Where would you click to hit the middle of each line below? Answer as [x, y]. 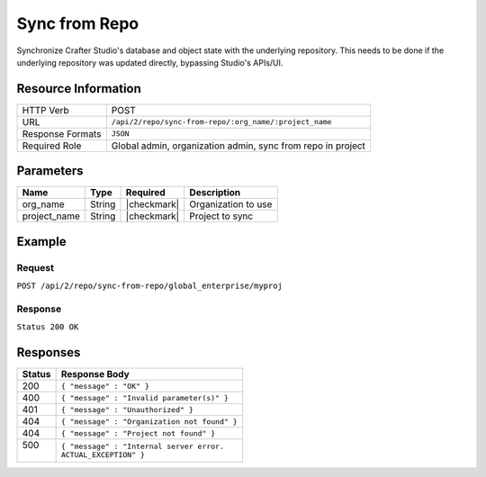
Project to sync [221, 216]
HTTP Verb [45, 110]
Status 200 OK [48, 327]
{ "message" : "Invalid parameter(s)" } [145, 397]
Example [41, 242]
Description [215, 193]
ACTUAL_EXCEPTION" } [103, 455]
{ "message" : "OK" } [105, 386]
